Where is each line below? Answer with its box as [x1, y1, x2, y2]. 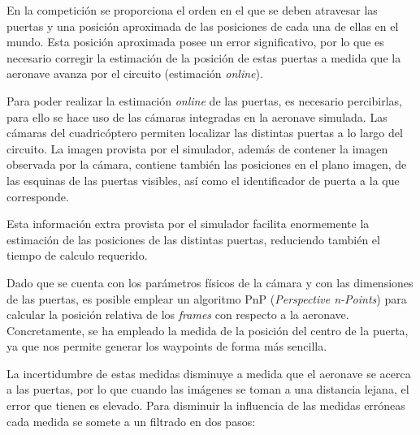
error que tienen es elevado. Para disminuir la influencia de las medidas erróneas [6, 397, 405, 414]
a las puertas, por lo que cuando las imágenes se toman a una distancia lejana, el [6, 381, 409, 398]
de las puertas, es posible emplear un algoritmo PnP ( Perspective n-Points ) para [6, 290, 407, 307]
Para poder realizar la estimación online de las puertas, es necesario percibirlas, [6, 92, 402, 109]
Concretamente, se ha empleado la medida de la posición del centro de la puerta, [6, 321, 409, 338]
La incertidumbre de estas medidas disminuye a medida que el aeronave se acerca [6, 364, 411, 381]
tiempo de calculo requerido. [6, 247, 148, 264]
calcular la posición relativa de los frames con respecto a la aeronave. [6, 306, 349, 323]
